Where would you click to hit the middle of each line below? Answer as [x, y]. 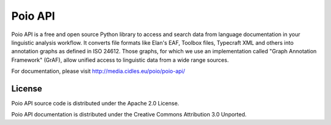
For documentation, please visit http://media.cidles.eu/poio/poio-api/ [98, 71]
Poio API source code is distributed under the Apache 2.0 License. [95, 104]
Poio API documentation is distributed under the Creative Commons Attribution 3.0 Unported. [129, 115]
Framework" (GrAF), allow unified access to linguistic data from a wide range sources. [120, 60]
